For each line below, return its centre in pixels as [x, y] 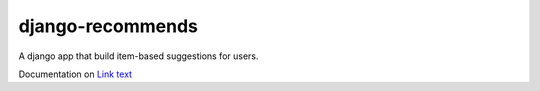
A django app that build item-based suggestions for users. [138, 56]
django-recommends [108, 26]
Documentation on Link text [75, 74]
